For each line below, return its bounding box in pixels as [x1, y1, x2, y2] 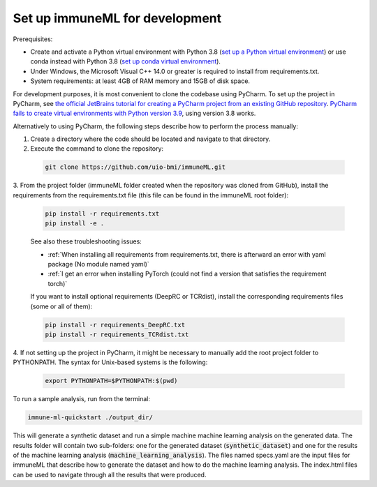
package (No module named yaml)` [47, 260, 149, 268]
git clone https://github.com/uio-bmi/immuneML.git [45, 163, 226, 171]
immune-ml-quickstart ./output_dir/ [27, 414, 154, 421]
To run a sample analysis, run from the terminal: [13, 395, 150, 403]
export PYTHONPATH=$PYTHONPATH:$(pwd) [45, 377, 178, 385]
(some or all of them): [30, 302, 93, 310]
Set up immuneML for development [13, 10, 222, 26]
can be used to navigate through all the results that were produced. [13, 470, 207, 479]
